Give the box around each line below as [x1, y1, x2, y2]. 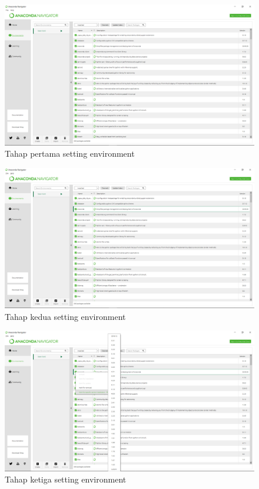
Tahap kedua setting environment [5, 310, 126, 322]
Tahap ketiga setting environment [5, 473, 127, 485]
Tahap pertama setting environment [5, 147, 135, 160]
